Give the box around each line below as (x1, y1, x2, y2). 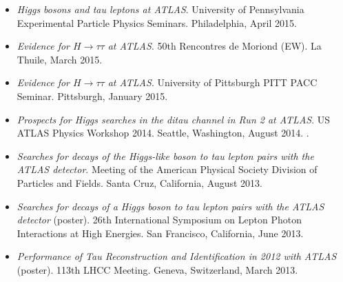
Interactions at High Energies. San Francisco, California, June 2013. (17, 225, 304, 240)
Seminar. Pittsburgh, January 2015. (17, 88, 168, 103)
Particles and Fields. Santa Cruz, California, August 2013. (17, 175, 263, 190)
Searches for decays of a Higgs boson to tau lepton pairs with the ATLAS (17, 199, 324, 213)
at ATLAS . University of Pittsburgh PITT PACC (107, 75, 318, 90)
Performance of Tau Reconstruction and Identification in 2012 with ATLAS (17, 249, 337, 263)
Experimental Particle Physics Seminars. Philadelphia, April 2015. (17, 15, 297, 30)
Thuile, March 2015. (17, 52, 103, 66)
